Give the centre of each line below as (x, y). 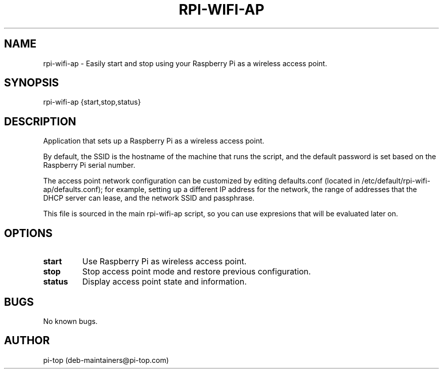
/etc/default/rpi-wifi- (396, 181)
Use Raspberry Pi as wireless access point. (164, 262)
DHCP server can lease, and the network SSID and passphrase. (149, 198)
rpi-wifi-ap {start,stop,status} (92, 102)
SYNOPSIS (32, 83)
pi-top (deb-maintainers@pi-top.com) (106, 360)
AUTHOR (27, 341)
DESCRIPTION (40, 121)
